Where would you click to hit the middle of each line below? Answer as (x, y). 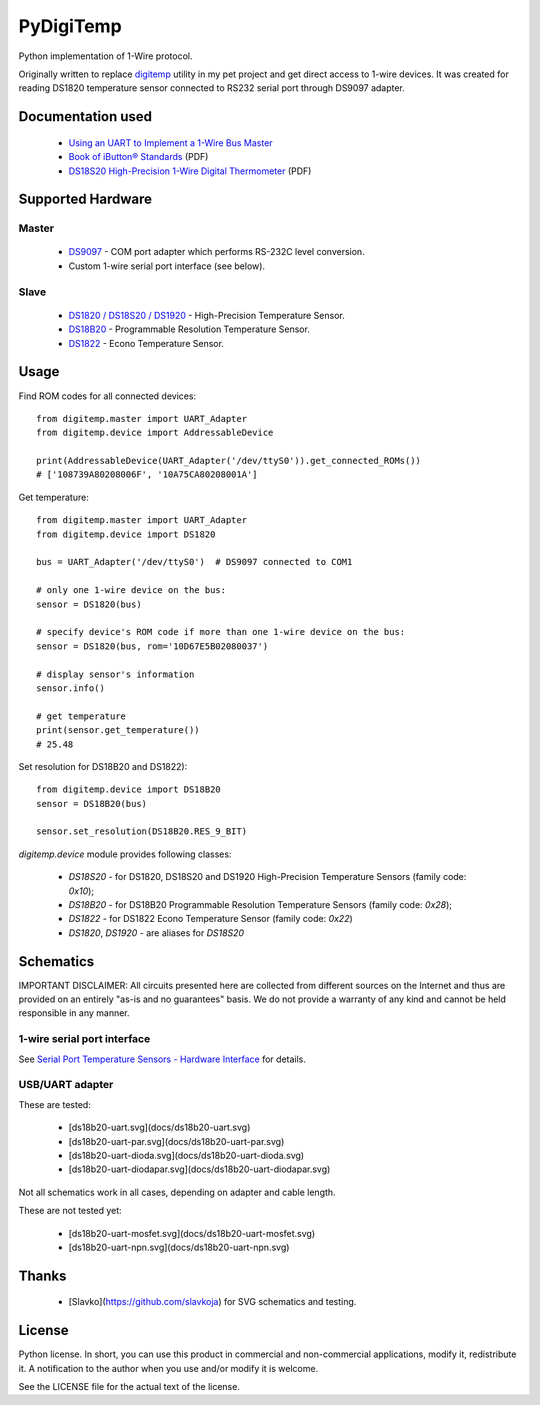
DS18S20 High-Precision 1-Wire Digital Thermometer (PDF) (190, 171)
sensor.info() (70, 688)
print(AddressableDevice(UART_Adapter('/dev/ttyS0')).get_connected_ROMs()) (229, 461)
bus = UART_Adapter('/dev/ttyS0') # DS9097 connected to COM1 (194, 562)
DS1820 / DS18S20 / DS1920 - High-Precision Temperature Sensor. (206, 315)
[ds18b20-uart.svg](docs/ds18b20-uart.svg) (159, 1127)
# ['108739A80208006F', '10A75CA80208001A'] (147, 474)
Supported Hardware (85, 199)
